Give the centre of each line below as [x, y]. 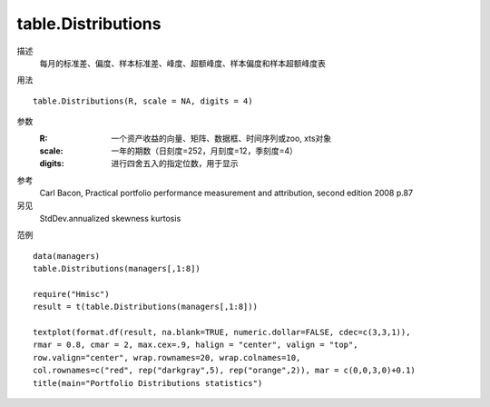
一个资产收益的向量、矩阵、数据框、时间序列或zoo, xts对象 [221, 138]
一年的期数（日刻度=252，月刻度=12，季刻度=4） [205, 151]
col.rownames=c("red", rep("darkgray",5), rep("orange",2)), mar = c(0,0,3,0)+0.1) [225, 371]
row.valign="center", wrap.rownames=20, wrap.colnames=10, [167, 357]
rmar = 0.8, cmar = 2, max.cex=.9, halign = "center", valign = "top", [196, 345]
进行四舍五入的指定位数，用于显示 [175, 164]
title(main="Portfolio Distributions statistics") [148, 383]
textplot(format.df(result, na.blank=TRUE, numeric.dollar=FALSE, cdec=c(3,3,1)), [222, 332]
